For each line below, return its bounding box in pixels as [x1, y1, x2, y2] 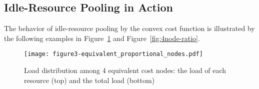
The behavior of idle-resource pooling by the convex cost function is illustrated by [4, 23, 255, 33]
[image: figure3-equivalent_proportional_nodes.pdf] [24, 50, 203, 58]
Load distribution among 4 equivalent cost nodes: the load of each [24, 65, 226, 75]
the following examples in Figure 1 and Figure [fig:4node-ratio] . [4, 32, 200, 43]
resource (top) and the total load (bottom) [24, 74, 155, 85]
